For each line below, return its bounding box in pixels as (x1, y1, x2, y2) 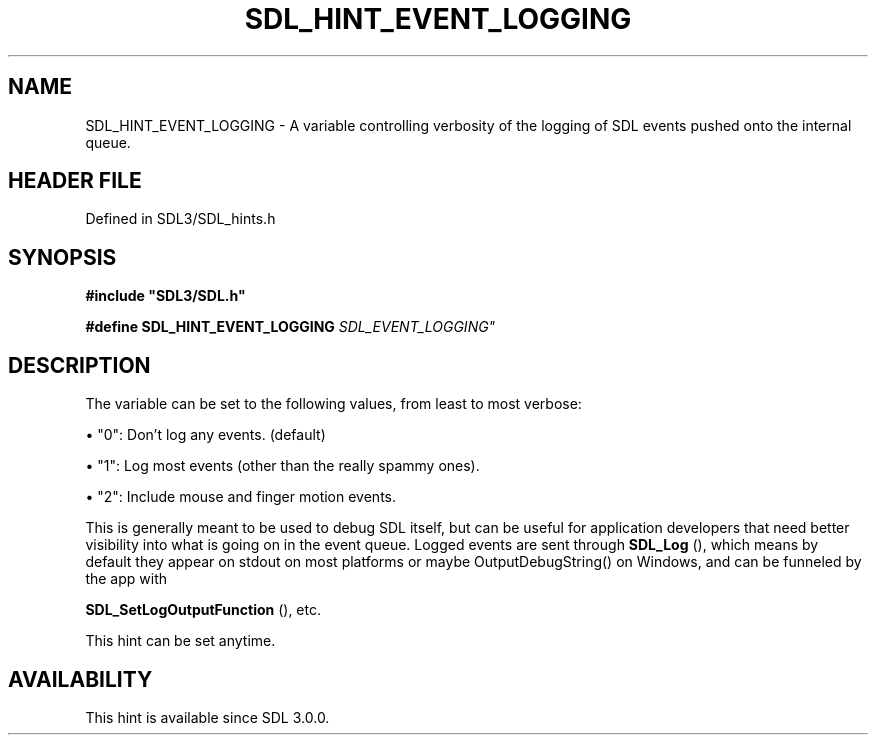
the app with (85, 570, 167, 588)
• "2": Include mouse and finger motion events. (85, 488, 397, 506)
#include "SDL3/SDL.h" (85, 287, 246, 305)
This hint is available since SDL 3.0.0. (85, 708, 330, 726)
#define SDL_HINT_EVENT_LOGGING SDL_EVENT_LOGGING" (85, 318, 496, 336)
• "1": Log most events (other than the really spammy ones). (85, 457, 480, 475)
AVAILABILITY (8, 666, 153, 692)
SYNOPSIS (8, 244, 117, 270)
